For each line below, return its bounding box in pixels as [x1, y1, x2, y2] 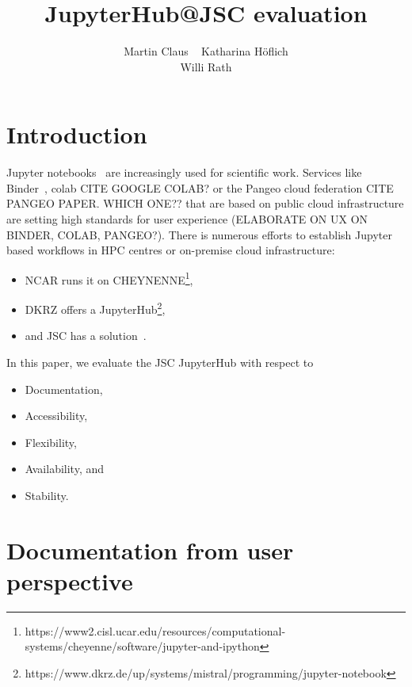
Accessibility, [25, 407, 88, 424]
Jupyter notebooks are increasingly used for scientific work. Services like [6, 164, 362, 181]
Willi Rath [180, 58, 232, 74]
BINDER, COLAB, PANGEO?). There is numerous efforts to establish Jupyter [6, 226, 392, 242]
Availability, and [25, 460, 105, 477]
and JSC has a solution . [25, 327, 147, 344]
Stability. [25, 487, 69, 503]
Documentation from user [6, 533, 294, 566]
